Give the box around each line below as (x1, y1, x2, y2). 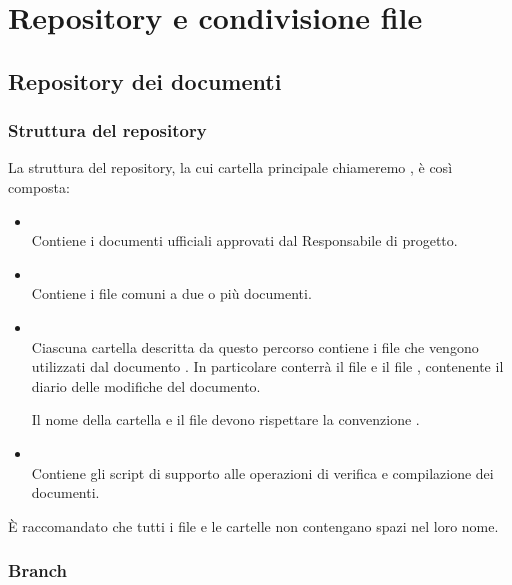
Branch (8, 558, 68, 583)
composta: (8, 176, 70, 197)
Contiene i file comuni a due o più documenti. (31, 283, 312, 304)
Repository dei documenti (8, 65, 282, 96)
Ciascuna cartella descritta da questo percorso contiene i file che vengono (31, 336, 479, 357)
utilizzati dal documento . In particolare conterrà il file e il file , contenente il (31, 356, 504, 377)
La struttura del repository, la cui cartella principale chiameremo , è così (8, 157, 453, 178)
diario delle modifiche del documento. (31, 375, 261, 396)
